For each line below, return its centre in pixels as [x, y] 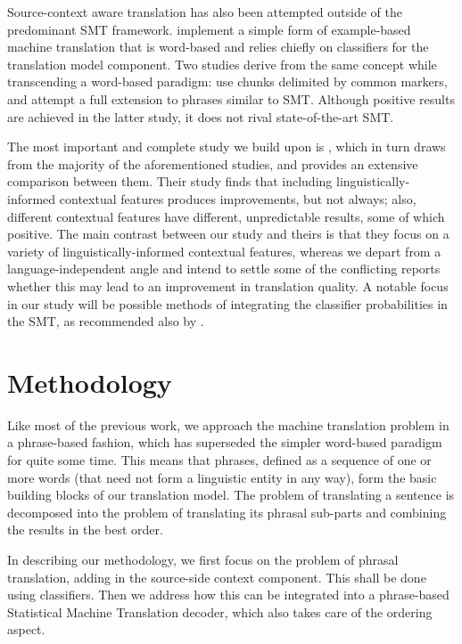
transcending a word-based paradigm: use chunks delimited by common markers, [227, 82]
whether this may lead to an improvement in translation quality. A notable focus [228, 285]
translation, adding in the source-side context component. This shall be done [217, 577]
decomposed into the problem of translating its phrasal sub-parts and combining [227, 512]
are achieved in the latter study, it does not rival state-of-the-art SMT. [201, 116]
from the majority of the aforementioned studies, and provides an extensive [213, 163]
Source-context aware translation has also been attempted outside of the [205, 12]
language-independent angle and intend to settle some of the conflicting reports [224, 269]
